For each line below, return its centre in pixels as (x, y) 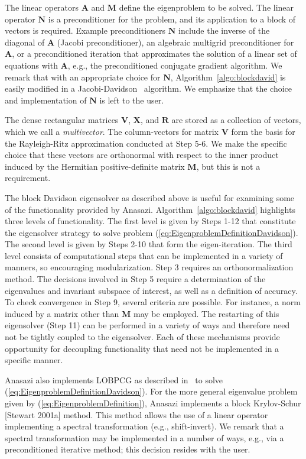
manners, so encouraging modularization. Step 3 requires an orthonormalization (149, 267)
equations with (31, 65)
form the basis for (263, 131)
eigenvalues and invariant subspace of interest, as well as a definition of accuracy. (151, 290)
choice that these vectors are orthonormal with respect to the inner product (142, 155)
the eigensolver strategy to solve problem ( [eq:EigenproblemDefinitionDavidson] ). (152, 232)
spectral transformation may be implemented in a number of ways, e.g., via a (144, 437)
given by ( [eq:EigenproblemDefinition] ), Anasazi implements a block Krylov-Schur (153, 403)
